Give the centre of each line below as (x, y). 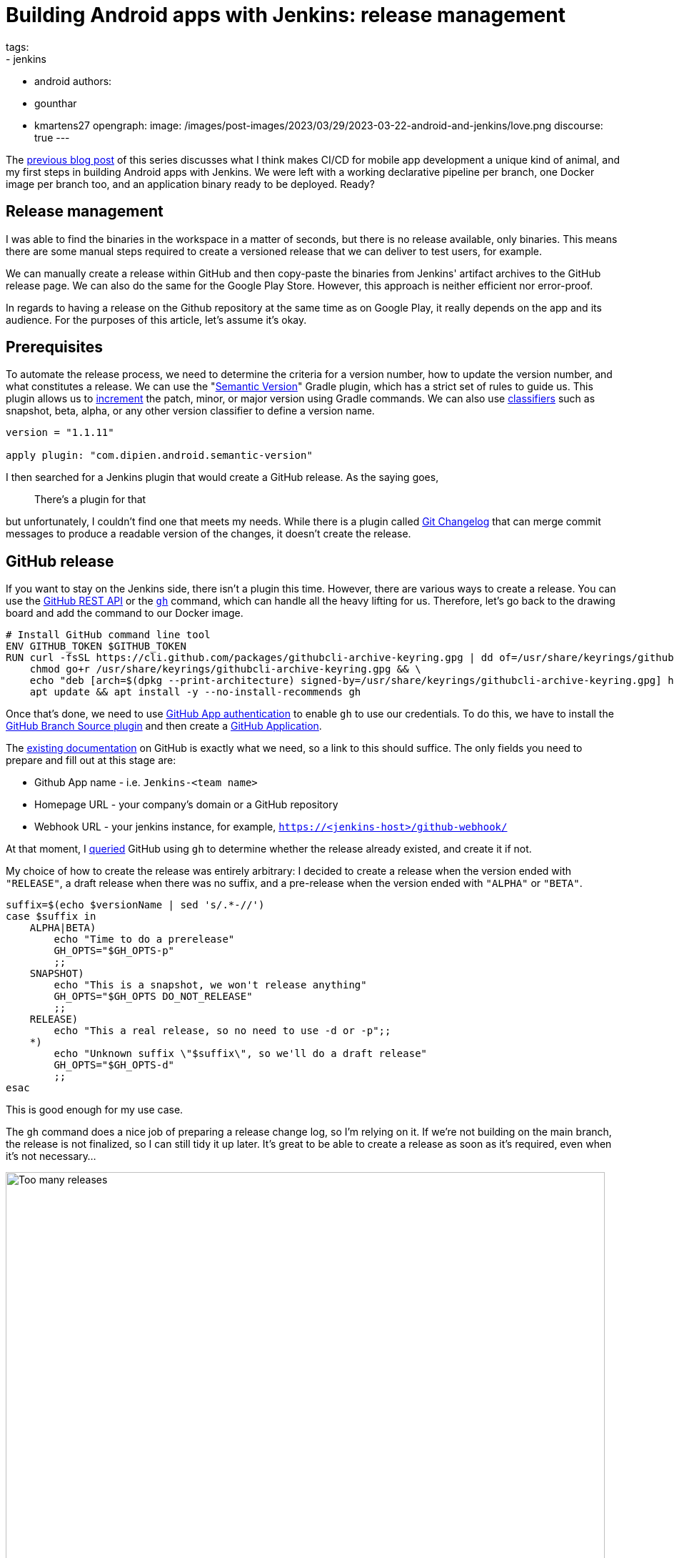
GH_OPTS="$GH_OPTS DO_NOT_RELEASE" (153, 997)
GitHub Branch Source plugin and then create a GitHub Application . (164, 726)
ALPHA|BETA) (63, 928)
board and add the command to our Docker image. (125, 613)
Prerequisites (54, 347)
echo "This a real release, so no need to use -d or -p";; (222, 1031)
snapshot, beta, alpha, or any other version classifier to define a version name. (190, 411)
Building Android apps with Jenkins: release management (286, 15)
